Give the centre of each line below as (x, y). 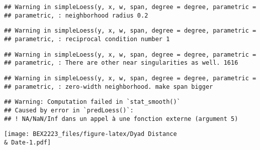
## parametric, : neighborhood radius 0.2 (76, 15)
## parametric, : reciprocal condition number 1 (87, 39)
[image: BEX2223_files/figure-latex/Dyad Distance (91, 134)
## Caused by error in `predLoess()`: (69, 110)
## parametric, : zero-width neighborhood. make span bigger (109, 87)
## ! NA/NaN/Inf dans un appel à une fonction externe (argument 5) (121, 119)
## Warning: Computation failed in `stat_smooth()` (92, 102)
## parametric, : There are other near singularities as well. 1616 (121, 63)
